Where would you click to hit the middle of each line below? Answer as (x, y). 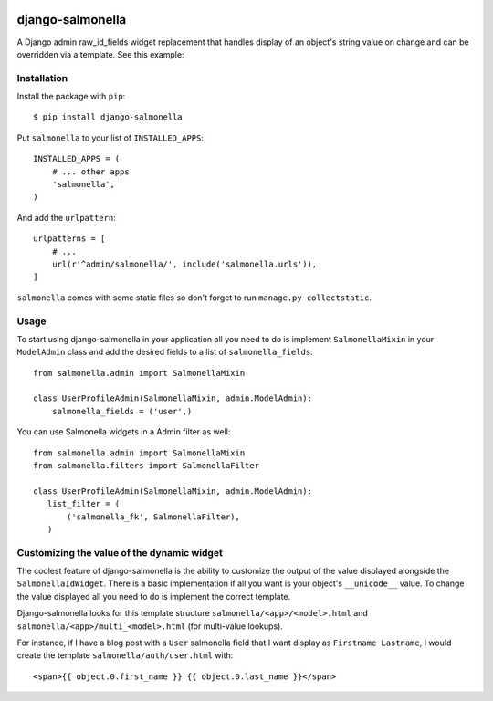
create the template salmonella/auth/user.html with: (125, 655)
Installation (42, 78)
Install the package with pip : (71, 97)
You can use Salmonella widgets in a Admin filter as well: (124, 432)
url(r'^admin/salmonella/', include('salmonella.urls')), (184, 264)
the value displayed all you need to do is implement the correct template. (154, 596)
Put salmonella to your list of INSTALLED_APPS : (110, 138)
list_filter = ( (84, 504)
